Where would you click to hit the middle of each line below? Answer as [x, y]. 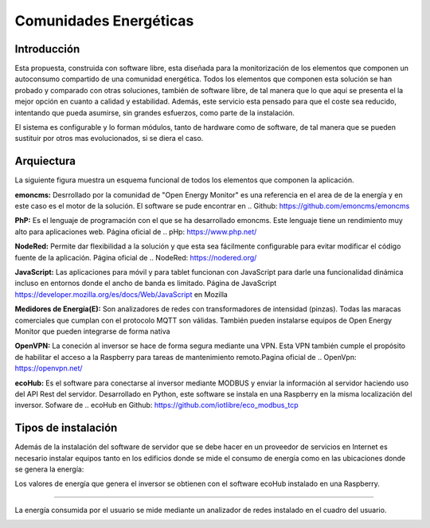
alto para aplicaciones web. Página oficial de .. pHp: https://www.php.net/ [136, 232]
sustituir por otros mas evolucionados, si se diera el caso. [109, 139]
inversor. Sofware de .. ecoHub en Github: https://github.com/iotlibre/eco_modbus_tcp [156, 405]
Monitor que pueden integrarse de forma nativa [92, 331]
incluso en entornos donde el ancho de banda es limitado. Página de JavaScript [146, 284]
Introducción [47, 49]
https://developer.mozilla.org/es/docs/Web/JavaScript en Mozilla [121, 294]
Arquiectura [45, 161]
